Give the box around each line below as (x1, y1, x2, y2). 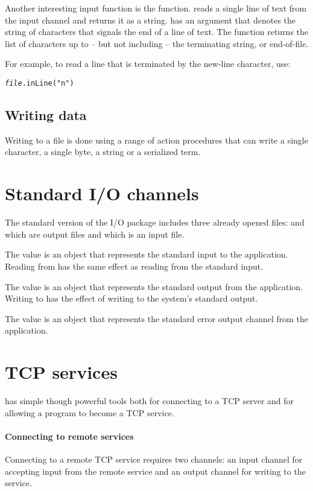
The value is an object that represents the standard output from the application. (5, 280, 303, 293)
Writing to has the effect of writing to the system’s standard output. (5, 292, 258, 305)
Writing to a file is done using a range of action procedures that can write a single (5, 133, 308, 146)
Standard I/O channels (5, 181, 199, 206)
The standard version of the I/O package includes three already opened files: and (5, 216, 305, 229)
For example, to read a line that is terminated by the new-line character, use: (5, 57, 291, 70)
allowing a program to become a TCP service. (5, 406, 174, 419)
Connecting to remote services (5, 429, 134, 442)
